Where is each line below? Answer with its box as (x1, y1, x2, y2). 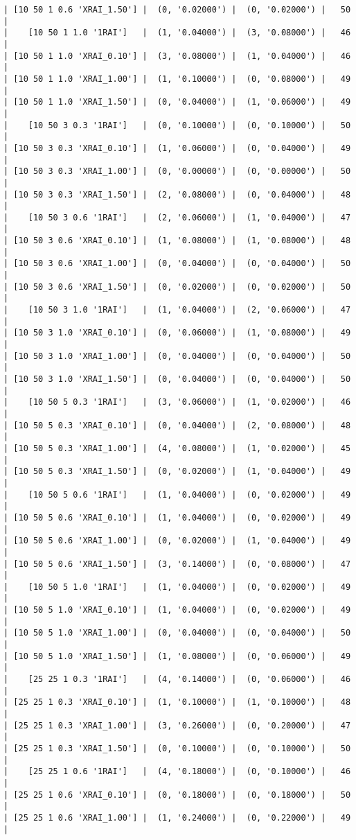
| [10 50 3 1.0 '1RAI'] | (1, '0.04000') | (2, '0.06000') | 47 (3, 305, 351, 315)
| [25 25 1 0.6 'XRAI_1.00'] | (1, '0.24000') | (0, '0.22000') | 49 (3, 812, 351, 823)
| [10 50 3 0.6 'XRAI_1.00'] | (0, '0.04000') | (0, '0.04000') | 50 (3, 259, 351, 269)
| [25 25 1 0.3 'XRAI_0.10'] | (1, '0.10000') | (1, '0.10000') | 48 (3, 697, 351, 708)
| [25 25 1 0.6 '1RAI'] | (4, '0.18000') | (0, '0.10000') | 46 (3, 767, 351, 777)
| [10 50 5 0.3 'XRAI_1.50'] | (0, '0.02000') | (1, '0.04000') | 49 (3, 466, 351, 477)
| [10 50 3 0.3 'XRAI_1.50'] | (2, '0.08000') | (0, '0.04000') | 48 (3, 189, 351, 200)
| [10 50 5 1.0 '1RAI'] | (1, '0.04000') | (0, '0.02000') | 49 (3, 581, 351, 592)
